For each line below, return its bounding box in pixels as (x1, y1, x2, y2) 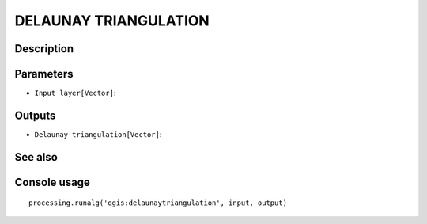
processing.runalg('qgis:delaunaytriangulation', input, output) (28, 199, 288, 207)
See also (14, 150, 59, 164)
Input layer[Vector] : (34, 88, 116, 98)
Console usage (14, 175, 91, 189)
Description (14, 42, 74, 55)
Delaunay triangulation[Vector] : (34, 129, 162, 139)
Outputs (14, 108, 56, 122)
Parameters (14, 67, 74, 81)
